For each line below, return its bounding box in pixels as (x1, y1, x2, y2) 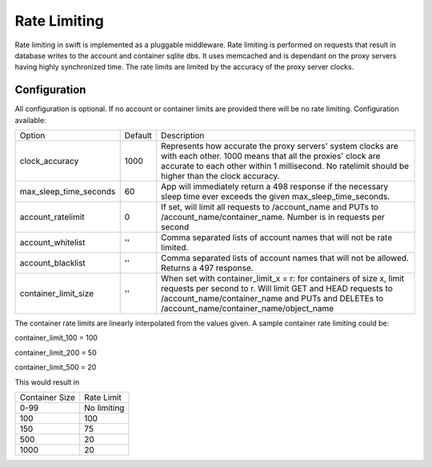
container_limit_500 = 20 (14, 362, 97, 372)
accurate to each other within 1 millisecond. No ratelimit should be (161, 161, 410, 172)
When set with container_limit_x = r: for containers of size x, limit (161, 273, 405, 284)
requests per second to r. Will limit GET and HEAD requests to (161, 283, 394, 294)
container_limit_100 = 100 (14, 333, 98, 343)
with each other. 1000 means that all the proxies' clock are (161, 150, 381, 162)
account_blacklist (19, 257, 86, 269)
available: (14, 115, 47, 125)
